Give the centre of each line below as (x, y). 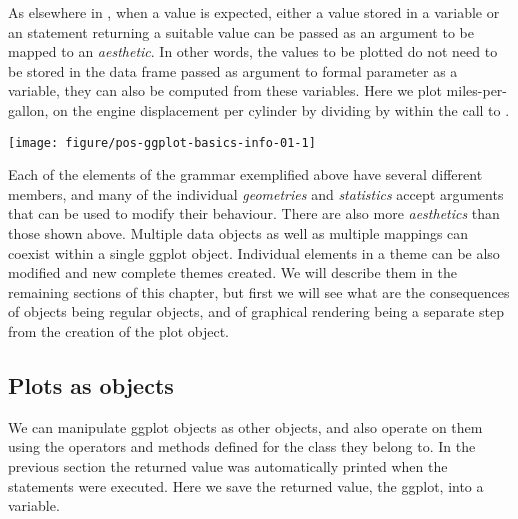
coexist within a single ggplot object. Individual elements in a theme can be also (254, 252)
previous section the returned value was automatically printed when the (228, 465)
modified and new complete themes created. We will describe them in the (232, 272)
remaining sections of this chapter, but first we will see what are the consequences (259, 291)
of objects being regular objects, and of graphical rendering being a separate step (256, 311)
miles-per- (476, 90)
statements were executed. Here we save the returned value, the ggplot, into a (246, 485)
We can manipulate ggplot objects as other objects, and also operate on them (245, 426)
